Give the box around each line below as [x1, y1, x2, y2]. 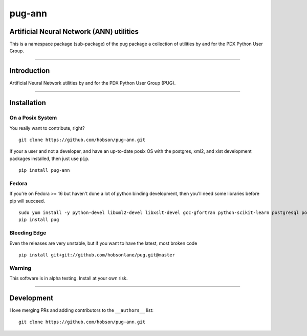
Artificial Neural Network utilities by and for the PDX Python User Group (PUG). [9, 80, 176, 86]
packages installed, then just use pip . [9, 155, 90, 162]
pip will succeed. [9, 197, 46, 204]
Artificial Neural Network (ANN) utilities [9, 27, 139, 36]
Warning [9, 264, 32, 271]
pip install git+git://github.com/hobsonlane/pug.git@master [18, 252, 175, 258]
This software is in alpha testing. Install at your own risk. [9, 275, 128, 282]
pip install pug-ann [18, 167, 70, 173]
